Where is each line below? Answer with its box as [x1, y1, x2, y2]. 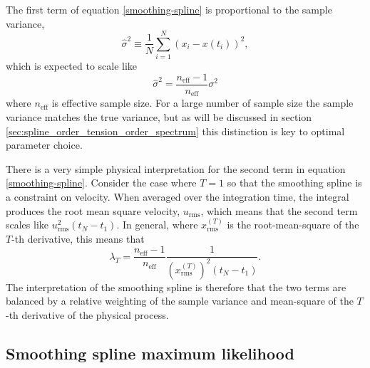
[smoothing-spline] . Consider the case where [6, 175, 197, 190]
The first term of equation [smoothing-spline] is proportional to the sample [6, 2, 332, 16]
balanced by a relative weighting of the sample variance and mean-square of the [6, 293, 354, 308]
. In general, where [116, 217, 198, 232]
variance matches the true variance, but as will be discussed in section [6, 110, 312, 125]
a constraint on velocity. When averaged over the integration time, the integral [6, 189, 349, 204]
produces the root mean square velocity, [6, 203, 180, 218]
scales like [6, 217, 49, 232]
